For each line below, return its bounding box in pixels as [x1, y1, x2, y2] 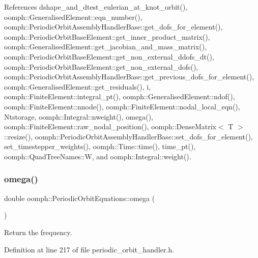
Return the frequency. [4, 226, 72, 237]
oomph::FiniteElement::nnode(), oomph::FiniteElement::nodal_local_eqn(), [4, 101, 240, 111]
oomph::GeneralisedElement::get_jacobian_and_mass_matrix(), [4, 41, 207, 52]
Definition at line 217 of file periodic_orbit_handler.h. [4, 244, 175, 254]
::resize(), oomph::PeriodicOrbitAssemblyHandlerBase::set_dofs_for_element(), [4, 131, 253, 141]
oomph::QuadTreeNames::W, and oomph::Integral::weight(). [4, 151, 191, 161]
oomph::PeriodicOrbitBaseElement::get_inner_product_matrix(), [4, 31, 210, 42]
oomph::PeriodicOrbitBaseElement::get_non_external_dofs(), [4, 61, 198, 72]
